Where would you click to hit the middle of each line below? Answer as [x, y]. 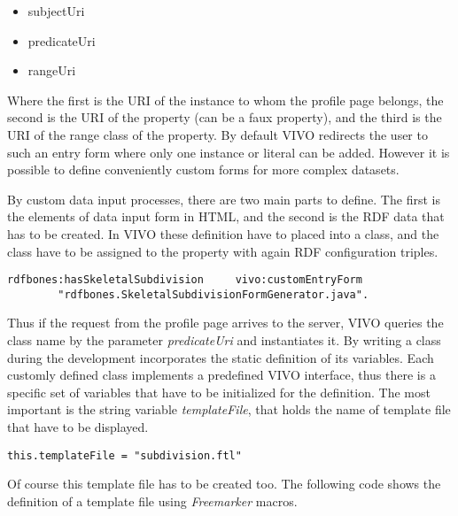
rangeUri [52, 70]
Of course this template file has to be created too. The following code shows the [224, 484]
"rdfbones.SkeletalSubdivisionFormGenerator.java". [213, 294]
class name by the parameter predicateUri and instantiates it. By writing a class [224, 340]
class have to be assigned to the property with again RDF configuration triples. [223, 251]
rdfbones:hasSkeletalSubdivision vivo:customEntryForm [185, 280]
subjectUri [56, 11]
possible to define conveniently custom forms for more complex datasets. [203, 169]
